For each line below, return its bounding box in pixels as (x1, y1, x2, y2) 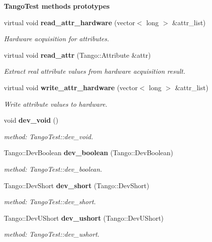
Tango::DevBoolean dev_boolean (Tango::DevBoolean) (4, 147, 173, 158)
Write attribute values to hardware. (4, 98, 107, 109)
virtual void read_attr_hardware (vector (4, 17, 135, 27)
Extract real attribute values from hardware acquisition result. (4, 66, 185, 76)
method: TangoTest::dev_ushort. (4, 229, 100, 239)
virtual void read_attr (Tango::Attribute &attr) (4, 49, 151, 60)
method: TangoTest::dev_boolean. (4, 163, 102, 174)
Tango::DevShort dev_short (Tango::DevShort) (4, 180, 150, 190)
